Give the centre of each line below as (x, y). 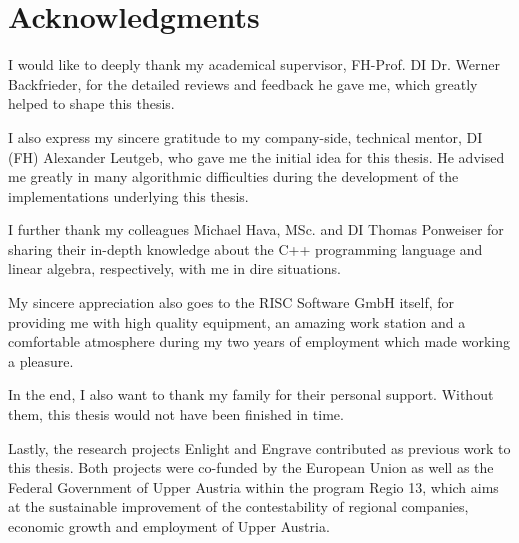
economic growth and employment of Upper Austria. (169, 526)
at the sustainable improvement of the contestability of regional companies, (238, 506)
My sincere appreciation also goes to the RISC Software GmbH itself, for (231, 302)
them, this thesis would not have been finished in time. (176, 414)
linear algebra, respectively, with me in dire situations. (174, 268)
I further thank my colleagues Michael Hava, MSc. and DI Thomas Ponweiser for (256, 229)
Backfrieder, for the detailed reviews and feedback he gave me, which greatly (243, 83)
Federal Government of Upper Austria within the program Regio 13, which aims (253, 486)
